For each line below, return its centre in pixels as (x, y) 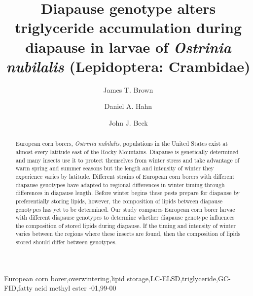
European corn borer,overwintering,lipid (64, 278)
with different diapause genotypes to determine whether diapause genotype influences (125, 217)
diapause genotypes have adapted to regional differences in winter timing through (120, 184)
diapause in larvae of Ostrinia (128, 47)
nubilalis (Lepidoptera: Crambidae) (128, 66)
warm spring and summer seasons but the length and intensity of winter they (115, 168)
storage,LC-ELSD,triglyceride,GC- (179, 278)
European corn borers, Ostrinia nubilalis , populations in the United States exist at (122, 144)
